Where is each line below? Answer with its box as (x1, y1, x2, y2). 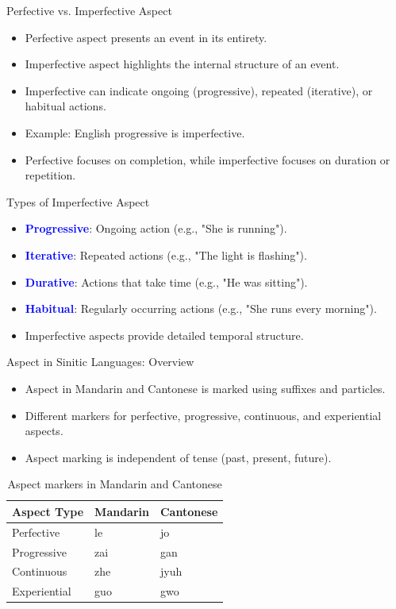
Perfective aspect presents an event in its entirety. (25, 29, 267, 45)
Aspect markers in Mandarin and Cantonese (7, 476, 222, 492)
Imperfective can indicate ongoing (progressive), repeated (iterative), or (25, 82, 373, 98)
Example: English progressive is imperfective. (25, 124, 245, 141)
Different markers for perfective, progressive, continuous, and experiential (25, 407, 382, 423)
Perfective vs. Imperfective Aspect (6, 2, 172, 18)
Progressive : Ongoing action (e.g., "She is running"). (25, 220, 287, 237)
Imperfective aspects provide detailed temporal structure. (25, 326, 304, 343)
